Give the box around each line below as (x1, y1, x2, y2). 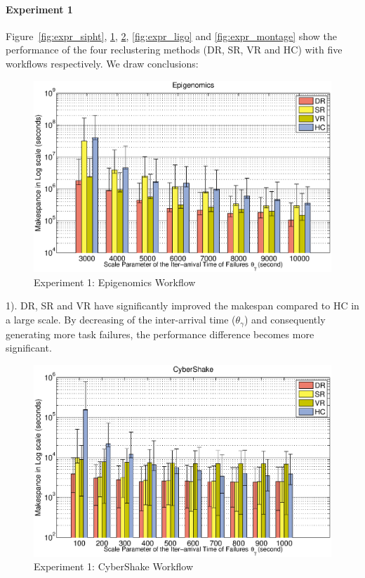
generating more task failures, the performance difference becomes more (6, 326, 314, 341)
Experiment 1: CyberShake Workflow (34, 559, 194, 574)
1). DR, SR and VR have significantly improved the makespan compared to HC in (6, 298, 359, 313)
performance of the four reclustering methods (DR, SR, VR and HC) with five (6, 42, 343, 57)
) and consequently (244, 312, 326, 327)
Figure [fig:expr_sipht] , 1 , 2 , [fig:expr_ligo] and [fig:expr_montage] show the (6, 28, 337, 43)
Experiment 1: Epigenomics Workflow (34, 274, 196, 289)
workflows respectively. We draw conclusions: (6, 56, 199, 70)
